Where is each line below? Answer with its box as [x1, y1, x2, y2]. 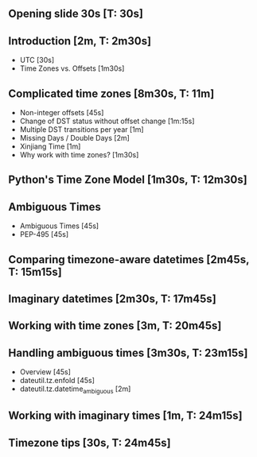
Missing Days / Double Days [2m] [19, 134, 130, 143]
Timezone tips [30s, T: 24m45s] [8, 436, 171, 449]
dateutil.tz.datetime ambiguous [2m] [19, 384, 131, 395]
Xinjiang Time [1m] [19, 141, 81, 151]
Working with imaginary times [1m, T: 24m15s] [8, 409, 243, 423]
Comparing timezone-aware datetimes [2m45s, [8, 253, 250, 266]
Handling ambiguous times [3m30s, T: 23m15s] [8, 346, 248, 359]
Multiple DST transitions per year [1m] [19, 125, 145, 134]
